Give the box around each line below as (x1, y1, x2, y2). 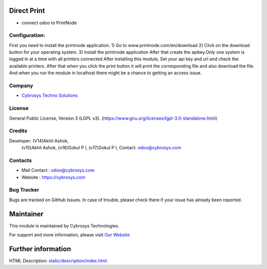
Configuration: (9, 32, 45, 39)
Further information (9, 245, 71, 253)
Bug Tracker (9, 186, 40, 193)
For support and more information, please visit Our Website (9, 232, 130, 237)
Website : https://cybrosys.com (21, 174, 86, 180)
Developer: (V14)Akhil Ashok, (9, 137, 69, 143)
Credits (9, 128, 27, 134)
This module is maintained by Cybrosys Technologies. (9, 223, 120, 228)
